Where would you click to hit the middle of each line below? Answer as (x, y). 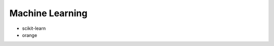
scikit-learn (34, 28)
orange (30, 35)
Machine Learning (48, 13)
